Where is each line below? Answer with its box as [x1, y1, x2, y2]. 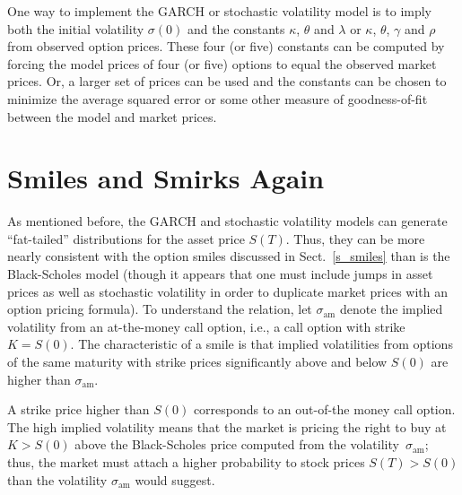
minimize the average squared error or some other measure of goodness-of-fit [7, 89, 428, 108]
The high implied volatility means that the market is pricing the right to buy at [7, 417, 447, 436]
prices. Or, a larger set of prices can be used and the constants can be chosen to [7, 72, 447, 91]
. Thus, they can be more [285, 229, 425, 247]
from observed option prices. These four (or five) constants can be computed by [7, 37, 445, 56]
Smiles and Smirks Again [7, 160, 325, 196]
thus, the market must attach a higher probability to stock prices [7, 453, 365, 471]
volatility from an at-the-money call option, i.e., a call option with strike [7, 317, 405, 335]
